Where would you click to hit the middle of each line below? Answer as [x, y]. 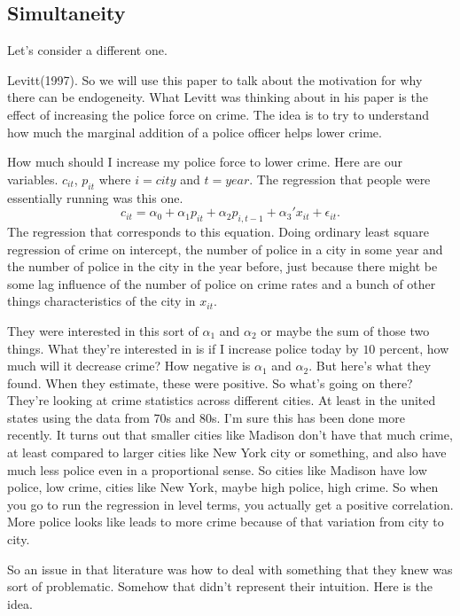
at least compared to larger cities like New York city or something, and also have [227, 452]
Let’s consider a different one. [87, 50]
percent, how [414, 348]
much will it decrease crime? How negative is [129, 366]
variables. [33, 179]
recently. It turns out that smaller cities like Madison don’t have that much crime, [230, 435]
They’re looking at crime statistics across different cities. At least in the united [222, 400]
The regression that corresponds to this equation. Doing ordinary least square [218, 231]
